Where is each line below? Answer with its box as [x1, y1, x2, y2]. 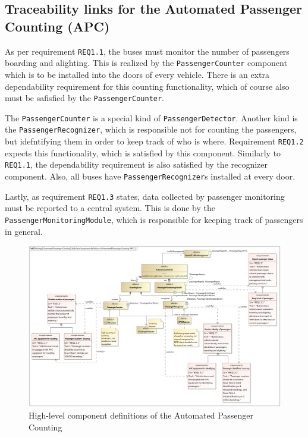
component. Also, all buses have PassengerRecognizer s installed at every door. [5, 169, 296, 182]
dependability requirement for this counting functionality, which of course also [5, 80, 290, 92]
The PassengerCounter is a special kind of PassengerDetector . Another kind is [5, 111, 298, 124]
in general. [5, 225, 43, 237]
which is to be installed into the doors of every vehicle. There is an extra [5, 68, 269, 80]
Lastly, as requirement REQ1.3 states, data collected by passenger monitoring [5, 190, 285, 202]
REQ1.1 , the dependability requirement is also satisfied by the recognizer [5, 158, 268, 171]
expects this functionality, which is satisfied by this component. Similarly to [5, 146, 281, 159]
